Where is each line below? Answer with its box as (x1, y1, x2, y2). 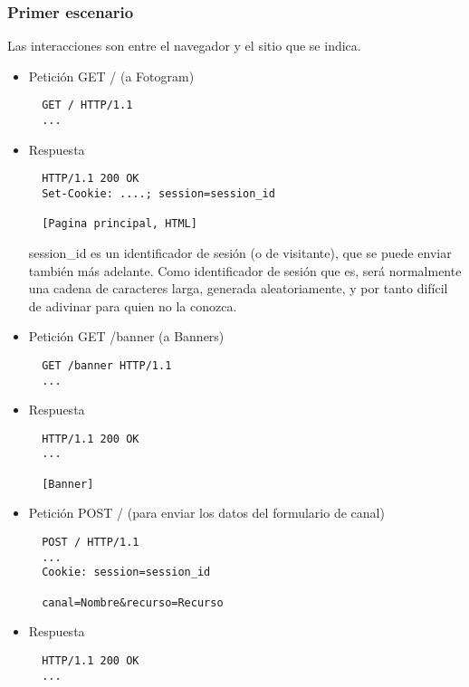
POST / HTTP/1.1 (42, 536, 139, 549)
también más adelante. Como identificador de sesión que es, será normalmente (28, 261, 462, 280)
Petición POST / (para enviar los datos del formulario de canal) (28, 503, 385, 522)
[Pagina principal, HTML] (42, 217, 197, 231)
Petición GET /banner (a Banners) (28, 327, 225, 346)
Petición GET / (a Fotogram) (28, 66, 195, 85)
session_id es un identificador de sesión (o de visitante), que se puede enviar (28, 243, 452, 262)
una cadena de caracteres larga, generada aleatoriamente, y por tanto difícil (28, 279, 448, 298)
